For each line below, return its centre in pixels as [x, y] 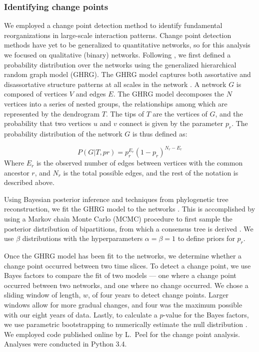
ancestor [17, 172]
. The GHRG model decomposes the [169, 94]
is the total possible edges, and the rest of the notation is [151, 172]
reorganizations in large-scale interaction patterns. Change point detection [118, 35]
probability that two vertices [48, 123]
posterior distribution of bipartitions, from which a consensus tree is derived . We [129, 228]
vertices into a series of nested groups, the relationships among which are [116, 103]
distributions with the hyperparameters [82, 238]
